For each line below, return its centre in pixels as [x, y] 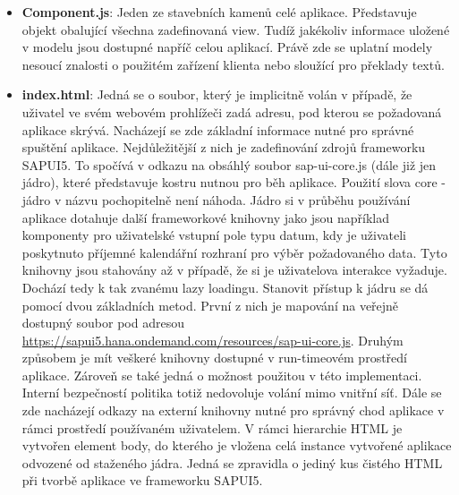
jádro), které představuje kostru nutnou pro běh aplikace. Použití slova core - [234, 182]
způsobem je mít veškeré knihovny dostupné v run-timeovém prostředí [214, 358]
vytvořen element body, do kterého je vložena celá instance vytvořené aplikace [237, 445]
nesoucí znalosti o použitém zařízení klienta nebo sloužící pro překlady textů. [233, 64]
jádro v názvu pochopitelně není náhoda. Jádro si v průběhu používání [216, 199]
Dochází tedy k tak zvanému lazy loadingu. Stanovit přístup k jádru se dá [225, 287]
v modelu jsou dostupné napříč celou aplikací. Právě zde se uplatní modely [227, 47]
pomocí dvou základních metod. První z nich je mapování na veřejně [210, 305]
